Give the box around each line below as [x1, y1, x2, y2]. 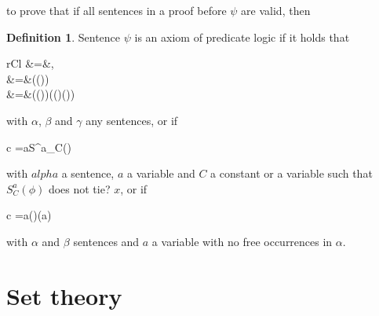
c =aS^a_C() [6, 138, 71, 155]
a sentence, [61, 165, 115, 182]
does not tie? [48, 180, 111, 197]
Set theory [6, 279, 122, 311]
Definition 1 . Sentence [6, 28, 121, 45]
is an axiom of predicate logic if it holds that [134, 28, 350, 45]
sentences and [73, 233, 140, 249]
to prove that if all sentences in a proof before [6, 2, 227, 18]
